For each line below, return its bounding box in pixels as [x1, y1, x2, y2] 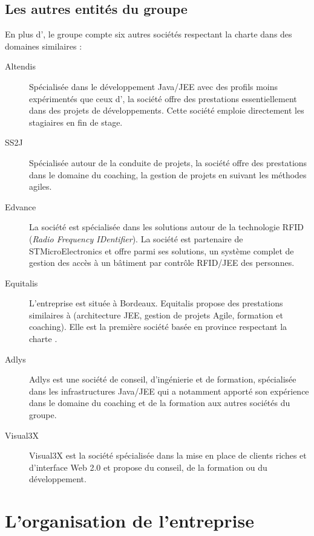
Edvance [5, 200, 36, 213]
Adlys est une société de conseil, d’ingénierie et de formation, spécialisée [29, 373, 296, 386]
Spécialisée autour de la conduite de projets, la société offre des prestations [29, 156, 307, 169]
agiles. [29, 180, 52, 193]
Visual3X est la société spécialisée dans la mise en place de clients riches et [29, 449, 307, 462]
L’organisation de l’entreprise [5, 508, 254, 533]
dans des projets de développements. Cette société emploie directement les [29, 104, 304, 117]
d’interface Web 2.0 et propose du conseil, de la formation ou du [29, 460, 267, 473]
